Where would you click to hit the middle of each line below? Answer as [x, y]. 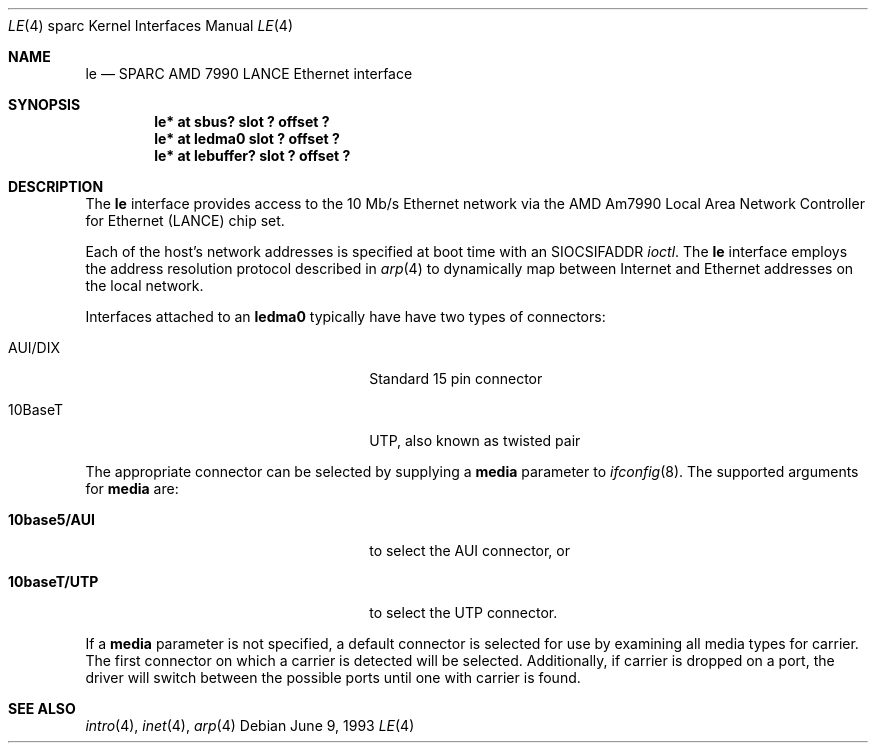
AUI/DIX [34, 347]
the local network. [144, 285]
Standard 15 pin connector [456, 378]
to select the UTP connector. [463, 612]
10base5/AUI [51, 519]
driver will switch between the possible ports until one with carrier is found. [333, 677]
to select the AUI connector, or [470, 550]
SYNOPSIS [44, 104]
